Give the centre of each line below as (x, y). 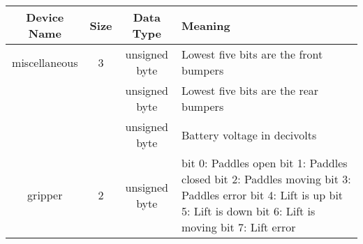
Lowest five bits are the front (252, 54)
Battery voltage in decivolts (249, 135)
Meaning (206, 25)
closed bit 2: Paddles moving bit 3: (266, 179)
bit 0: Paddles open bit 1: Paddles (265, 163)
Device (45, 17)
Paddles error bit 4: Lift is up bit (262, 195)
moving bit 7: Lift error (239, 227)
